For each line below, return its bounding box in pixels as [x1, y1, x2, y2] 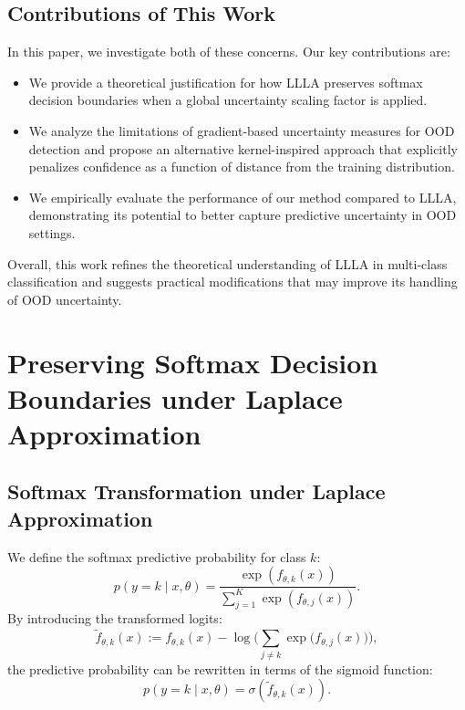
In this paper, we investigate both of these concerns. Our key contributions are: [7, 42, 450, 61]
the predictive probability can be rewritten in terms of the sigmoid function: [7, 659, 433, 678]
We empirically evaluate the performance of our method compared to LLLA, [28, 187, 457, 206]
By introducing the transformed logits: [7, 609, 222, 628]
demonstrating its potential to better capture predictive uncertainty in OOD [28, 205, 457, 224]
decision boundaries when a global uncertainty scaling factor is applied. [28, 90, 428, 110]
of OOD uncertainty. [7, 289, 122, 308]
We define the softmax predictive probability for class [7, 547, 306, 566]
